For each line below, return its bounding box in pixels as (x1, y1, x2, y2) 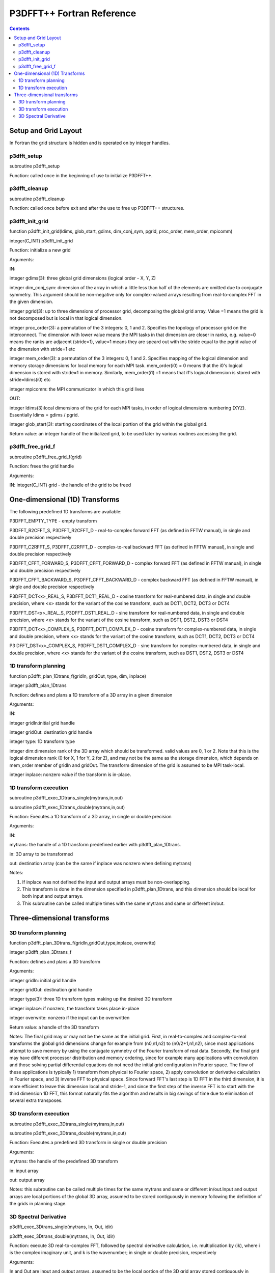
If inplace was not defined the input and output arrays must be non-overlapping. (22, 879, 190, 885)
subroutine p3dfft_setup (9, 163, 60, 169)
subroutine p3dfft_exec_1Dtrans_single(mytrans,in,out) (9, 795, 123, 801)
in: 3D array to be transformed (9, 851, 73, 857)
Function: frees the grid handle (9, 463, 74, 469)
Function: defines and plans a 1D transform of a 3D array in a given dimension (9, 691, 173, 698)
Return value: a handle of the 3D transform (9, 1024, 99, 1030)
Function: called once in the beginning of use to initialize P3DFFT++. (9, 172, 153, 178)
